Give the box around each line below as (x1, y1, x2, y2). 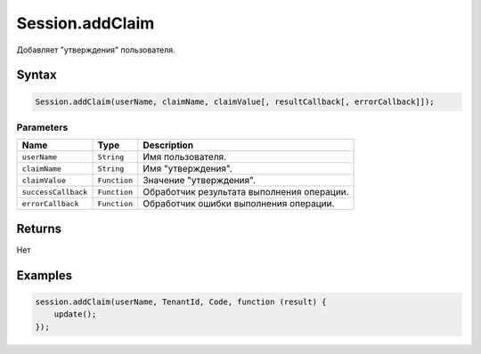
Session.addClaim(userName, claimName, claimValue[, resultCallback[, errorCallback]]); (35, 96, 436, 107)
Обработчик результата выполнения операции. (143, 186, 349, 198)
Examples (16, 268, 73, 283)
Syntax (16, 68, 57, 83)
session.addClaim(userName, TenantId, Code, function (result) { (35, 296, 327, 307)
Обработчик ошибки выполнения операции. (143, 197, 335, 210)
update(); (53, 310, 97, 319)
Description (143, 139, 194, 151)
